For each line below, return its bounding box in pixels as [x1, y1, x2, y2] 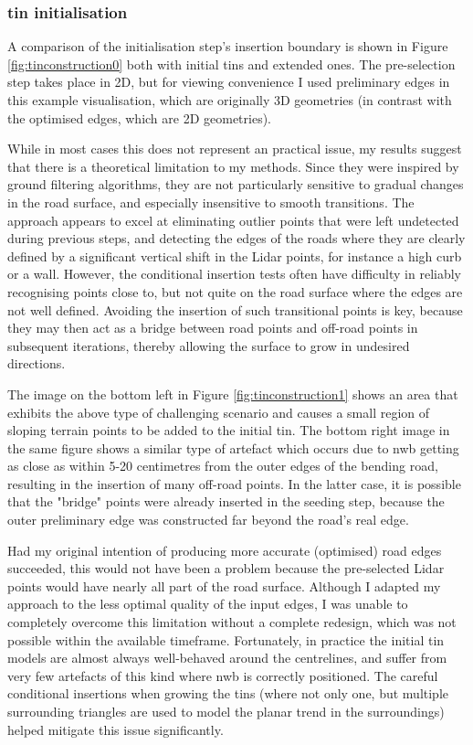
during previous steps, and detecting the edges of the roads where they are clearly [7, 229, 466, 248]
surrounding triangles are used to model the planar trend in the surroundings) [7, 702, 445, 720]
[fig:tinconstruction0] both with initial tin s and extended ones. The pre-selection [7, 54, 456, 73]
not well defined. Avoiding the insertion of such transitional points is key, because [7, 300, 463, 319]
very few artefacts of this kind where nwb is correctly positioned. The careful [7, 665, 438, 685]
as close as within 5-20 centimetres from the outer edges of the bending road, [7, 456, 438, 475]
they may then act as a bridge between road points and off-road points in [7, 318, 418, 337]
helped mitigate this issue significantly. [7, 719, 224, 739]
